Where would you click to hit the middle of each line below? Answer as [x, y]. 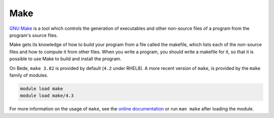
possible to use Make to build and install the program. [65, 59]
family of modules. [29, 75]
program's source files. [34, 35]
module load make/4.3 [47, 96]
